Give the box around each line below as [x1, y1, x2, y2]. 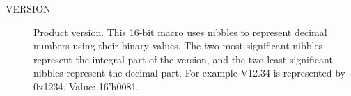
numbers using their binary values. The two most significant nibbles [33, 38, 323, 53]
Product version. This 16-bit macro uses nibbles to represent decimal [33, 24, 327, 39]
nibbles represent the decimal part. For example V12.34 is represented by [33, 65, 345, 80]
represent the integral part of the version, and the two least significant [33, 51, 333, 66]
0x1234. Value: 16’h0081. [33, 79, 139, 93]
